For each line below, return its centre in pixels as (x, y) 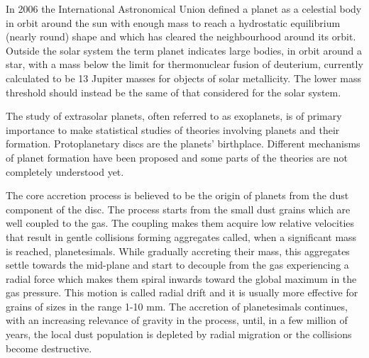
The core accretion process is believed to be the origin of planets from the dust (177, 195)
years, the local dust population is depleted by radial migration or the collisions (179, 334)
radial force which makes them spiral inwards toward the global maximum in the (181, 278)
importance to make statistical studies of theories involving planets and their (173, 129)
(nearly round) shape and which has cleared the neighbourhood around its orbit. (181, 37)
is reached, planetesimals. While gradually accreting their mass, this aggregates (178, 251)
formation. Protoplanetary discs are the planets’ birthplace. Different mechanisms (183, 144)
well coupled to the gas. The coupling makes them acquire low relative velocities (180, 223)
